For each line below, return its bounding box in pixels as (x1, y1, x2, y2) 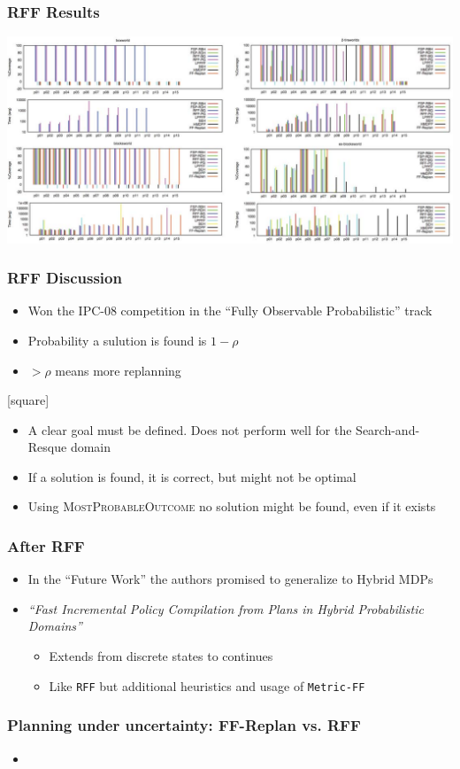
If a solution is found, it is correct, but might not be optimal (27, 467, 356, 485)
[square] (7, 391, 50, 409)
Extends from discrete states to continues (49, 647, 273, 665)
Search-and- (356, 420, 420, 439)
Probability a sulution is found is (27, 330, 207, 349)
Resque (27, 438, 67, 456)
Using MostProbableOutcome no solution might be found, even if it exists (27, 497, 436, 516)
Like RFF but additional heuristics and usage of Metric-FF (49, 676, 365, 695)
